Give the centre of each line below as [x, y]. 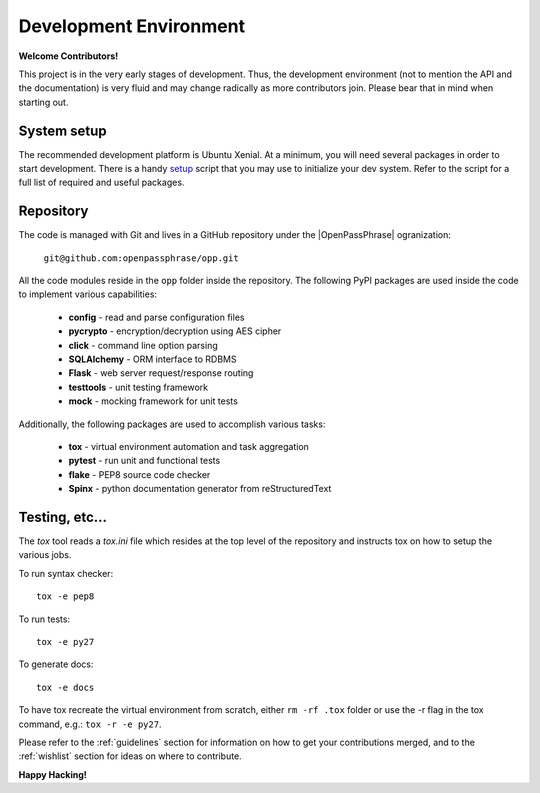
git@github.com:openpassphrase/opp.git [141, 258]
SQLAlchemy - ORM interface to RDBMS [152, 359]
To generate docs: [56, 664]
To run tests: [44, 619]
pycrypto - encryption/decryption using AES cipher [175, 331]
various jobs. [45, 555]
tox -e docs [65, 687]
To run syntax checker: [66, 573]
